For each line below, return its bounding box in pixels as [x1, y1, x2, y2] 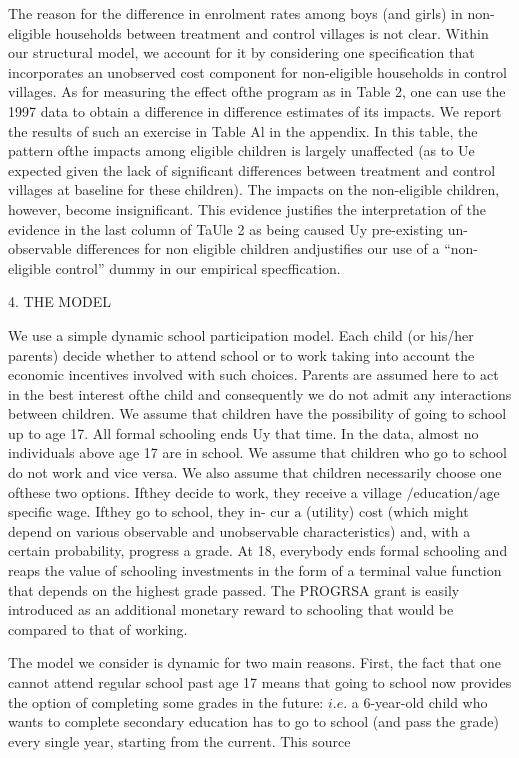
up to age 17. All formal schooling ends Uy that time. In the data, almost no [8, 422, 479, 443]
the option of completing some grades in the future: [8, 691, 324, 712]
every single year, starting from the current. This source [8, 730, 351, 751]
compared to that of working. [8, 618, 188, 639]
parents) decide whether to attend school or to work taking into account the [8, 344, 475, 365]
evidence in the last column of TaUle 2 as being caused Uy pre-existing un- [8, 218, 468, 239]
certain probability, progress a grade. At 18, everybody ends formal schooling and [8, 540, 508, 561]
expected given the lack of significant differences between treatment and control [8, 159, 496, 180]
